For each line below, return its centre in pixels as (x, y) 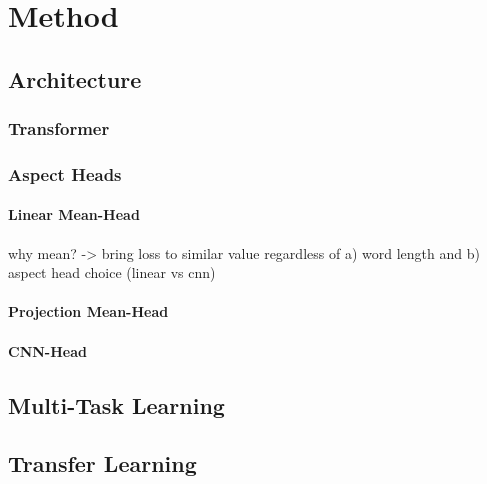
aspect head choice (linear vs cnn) (112, 272)
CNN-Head (47, 350)
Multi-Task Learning (116, 404)
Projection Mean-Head (88, 311)
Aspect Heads (65, 173)
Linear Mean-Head (74, 214)
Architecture (75, 78)
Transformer (59, 128)
